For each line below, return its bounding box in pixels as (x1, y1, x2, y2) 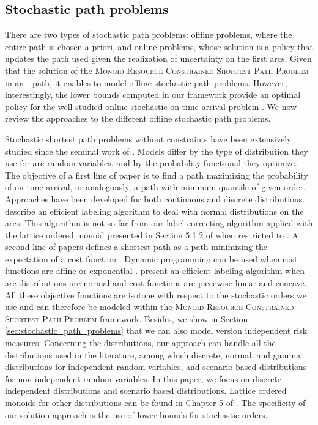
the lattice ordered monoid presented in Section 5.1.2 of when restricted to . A (5, 228, 298, 241)
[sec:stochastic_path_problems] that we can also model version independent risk (5, 324, 308, 337)
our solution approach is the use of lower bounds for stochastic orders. (5, 408, 268, 421)
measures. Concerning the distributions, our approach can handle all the (5, 336, 276, 349)
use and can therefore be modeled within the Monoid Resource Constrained (5, 300, 294, 313)
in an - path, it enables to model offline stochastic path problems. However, (5, 76, 287, 89)
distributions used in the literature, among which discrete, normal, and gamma (5, 348, 301, 361)
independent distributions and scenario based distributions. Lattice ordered (5, 384, 287, 397)
